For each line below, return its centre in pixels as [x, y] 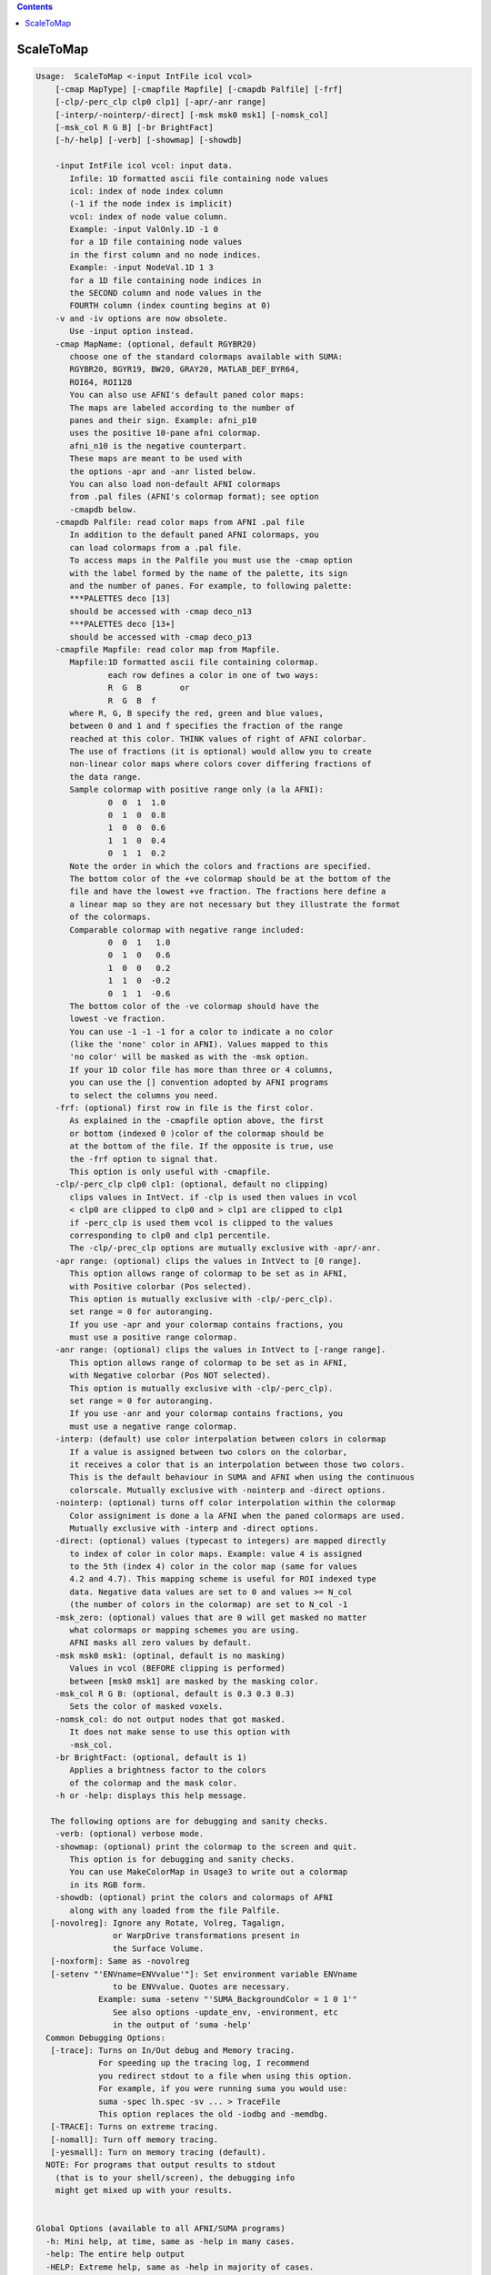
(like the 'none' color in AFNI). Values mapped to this [199, 1045]
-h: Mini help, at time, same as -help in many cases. [170, 2241]
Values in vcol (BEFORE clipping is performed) [177, 1668]
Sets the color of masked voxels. [146, 1707]
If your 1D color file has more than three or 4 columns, [201, 1070]
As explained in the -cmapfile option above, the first [197, 1121]
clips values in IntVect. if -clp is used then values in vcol [214, 1197]
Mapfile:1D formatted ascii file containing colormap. [194, 662]
